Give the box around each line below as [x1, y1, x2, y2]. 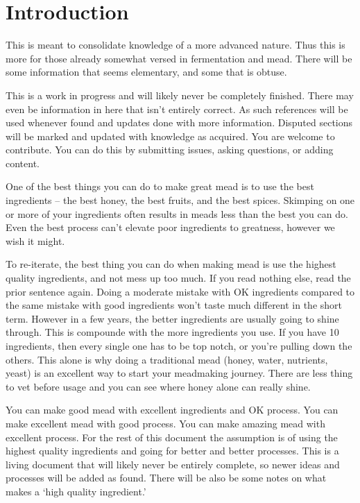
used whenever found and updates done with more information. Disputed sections [6, 115, 353, 130]
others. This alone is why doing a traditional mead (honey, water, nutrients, [6, 352, 328, 366]
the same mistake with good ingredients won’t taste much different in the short [6, 298, 343, 312]
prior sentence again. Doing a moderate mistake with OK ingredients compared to [6, 284, 355, 298]
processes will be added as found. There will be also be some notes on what [6, 470, 327, 485]
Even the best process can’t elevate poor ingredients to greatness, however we [6, 220, 335, 235]
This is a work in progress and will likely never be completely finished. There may [6, 87, 354, 102]
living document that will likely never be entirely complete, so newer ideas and [6, 457, 340, 471]
